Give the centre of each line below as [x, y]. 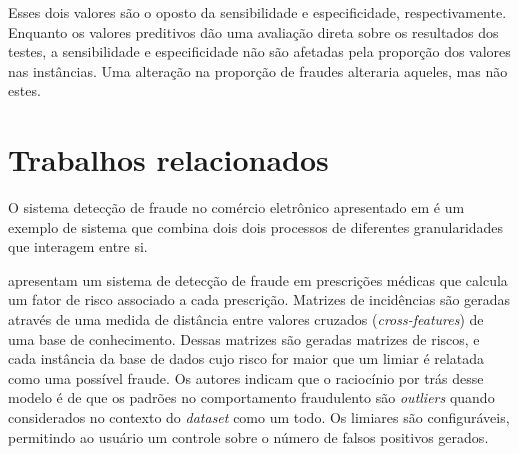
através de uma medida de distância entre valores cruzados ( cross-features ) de [246, 319]
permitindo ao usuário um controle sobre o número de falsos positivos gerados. [248, 436]
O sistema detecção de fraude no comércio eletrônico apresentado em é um [236, 207]
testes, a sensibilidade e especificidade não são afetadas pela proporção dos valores [259, 51]
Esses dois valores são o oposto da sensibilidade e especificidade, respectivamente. [257, 12]
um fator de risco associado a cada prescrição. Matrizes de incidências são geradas [259, 299]
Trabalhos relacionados [168, 159]
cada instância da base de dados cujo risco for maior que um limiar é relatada [246, 358]
